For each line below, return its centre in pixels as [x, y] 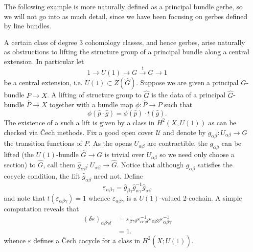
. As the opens [110, 143]
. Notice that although [150, 165]
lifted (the [19, 154]
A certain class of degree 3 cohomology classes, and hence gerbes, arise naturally [125, 42]
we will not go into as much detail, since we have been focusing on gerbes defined [126, 16]
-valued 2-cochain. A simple [201, 198]
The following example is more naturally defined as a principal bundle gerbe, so [123, 6]
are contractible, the [177, 143]
